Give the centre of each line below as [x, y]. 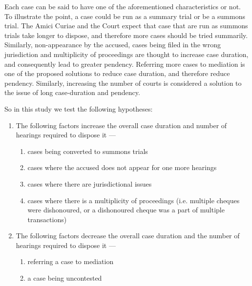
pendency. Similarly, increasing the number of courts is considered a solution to [123, 83]
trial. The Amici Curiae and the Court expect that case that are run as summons [126, 26]
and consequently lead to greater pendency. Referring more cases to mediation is [125, 64]
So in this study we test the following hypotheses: [79, 108]
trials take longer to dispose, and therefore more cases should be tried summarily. [126, 35]
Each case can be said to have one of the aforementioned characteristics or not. [123, 6]
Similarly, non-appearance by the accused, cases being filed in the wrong [113, 45]
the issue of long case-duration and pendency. [72, 92]
